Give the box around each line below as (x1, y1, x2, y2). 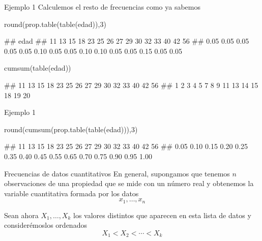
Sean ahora (4, 209, 39, 220)
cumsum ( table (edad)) (4, 63, 71, 73)
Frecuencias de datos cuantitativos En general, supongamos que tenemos (4, 168, 230, 178)
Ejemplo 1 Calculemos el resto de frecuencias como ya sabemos (4, 2, 200, 12)
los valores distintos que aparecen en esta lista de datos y (73, 209, 251, 220)
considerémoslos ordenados (4, 220, 87, 230)
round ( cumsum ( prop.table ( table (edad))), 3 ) (4, 124, 138, 134)
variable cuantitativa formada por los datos (4, 188, 139, 198)
